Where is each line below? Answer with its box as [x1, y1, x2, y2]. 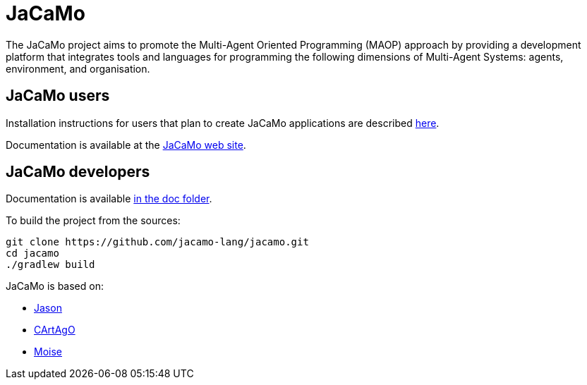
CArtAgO [34, 324, 75, 336]
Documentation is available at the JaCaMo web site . [6, 138, 246, 151]
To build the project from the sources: [6, 214, 181, 227]
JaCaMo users [6, 87, 110, 105]
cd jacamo [6, 248, 59, 259]
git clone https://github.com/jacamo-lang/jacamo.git [6, 236, 309, 248]
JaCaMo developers [6, 163, 150, 181]
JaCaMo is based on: [6, 280, 104, 293]
